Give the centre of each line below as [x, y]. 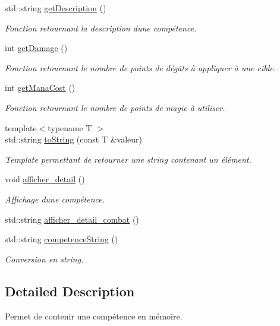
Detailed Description [70, 291]
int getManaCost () [40, 88]
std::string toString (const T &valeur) [73, 139]
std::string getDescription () [56, 8]
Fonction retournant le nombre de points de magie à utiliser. [115, 107]
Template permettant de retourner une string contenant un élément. [128, 159]
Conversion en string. [44, 259]
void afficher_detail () [45, 179]
